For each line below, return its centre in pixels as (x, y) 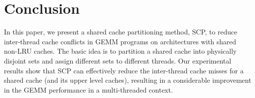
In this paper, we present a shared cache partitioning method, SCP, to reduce (121, 32)
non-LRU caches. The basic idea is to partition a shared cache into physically (120, 51)
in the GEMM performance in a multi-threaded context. (88, 89)
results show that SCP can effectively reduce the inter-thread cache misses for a (124, 70)
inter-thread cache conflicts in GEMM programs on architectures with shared (120, 41)
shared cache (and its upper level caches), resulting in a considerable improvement (128, 80)
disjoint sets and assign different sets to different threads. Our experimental (118, 60)
